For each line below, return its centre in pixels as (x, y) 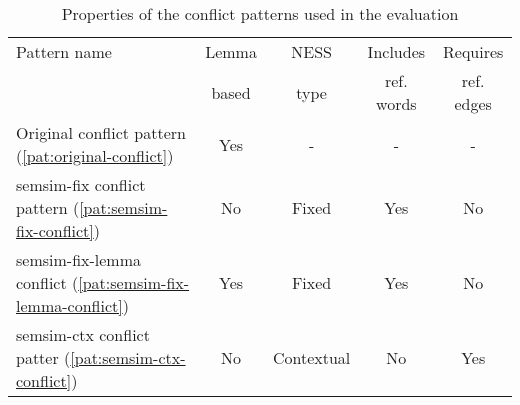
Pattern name (64, 51)
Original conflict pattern (101, 132)
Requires (473, 51)
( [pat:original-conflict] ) (95, 155)
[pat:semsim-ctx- (128, 357)
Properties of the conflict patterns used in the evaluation (260, 13)
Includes (396, 51)
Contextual (311, 357)
